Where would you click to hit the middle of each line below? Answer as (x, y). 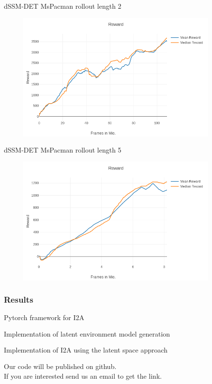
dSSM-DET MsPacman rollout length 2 (63, 6)
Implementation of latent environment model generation (87, 333)
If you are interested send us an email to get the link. (83, 376)
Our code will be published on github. (60, 366)
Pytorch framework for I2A (44, 317)
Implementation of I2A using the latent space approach (86, 350)
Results (19, 299)
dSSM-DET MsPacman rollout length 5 (63, 150)
